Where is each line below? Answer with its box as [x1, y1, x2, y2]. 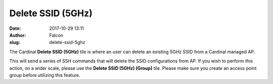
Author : [9, 32, 26, 38]
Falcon [49, 32, 63, 38]
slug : [9, 39, 20, 46]
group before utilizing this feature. [9, 72, 80, 78]
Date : [9, 25, 21, 31]
